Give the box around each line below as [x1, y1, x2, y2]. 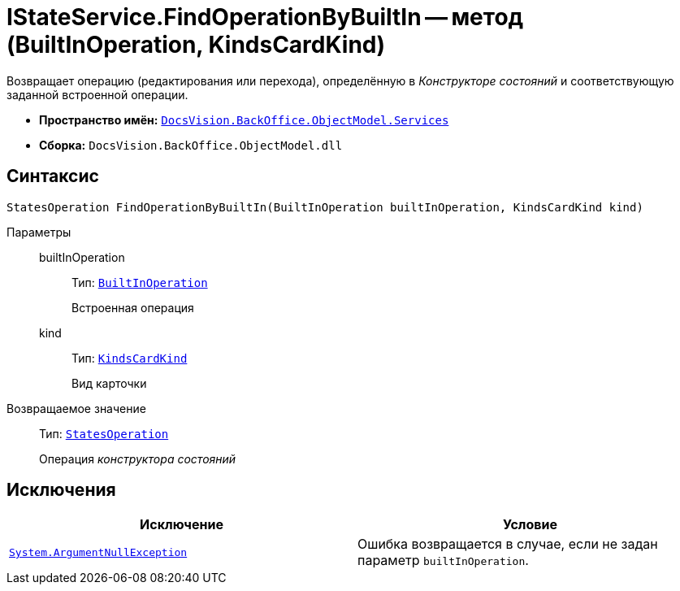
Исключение [140, 516, 223, 533]
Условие [503, 516, 557, 533]
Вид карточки [71, 376, 147, 390]
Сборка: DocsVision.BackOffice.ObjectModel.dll [39, 137, 343, 152]
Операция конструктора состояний [39, 451, 236, 466]
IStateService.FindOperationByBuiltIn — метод [6, 3, 524, 31]
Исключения [6, 480, 116, 501]
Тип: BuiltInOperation [71, 275, 208, 289]
